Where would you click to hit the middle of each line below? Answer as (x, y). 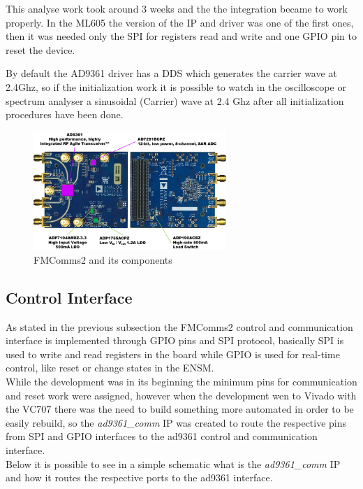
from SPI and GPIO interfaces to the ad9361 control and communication (162, 436)
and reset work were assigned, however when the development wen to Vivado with (181, 395)
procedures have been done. (65, 114)
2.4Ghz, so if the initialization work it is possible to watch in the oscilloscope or (176, 86)
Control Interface (69, 297)
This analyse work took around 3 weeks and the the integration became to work (177, 8)
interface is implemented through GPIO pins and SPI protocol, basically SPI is (175, 340)
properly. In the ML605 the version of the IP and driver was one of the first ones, (180, 22)
